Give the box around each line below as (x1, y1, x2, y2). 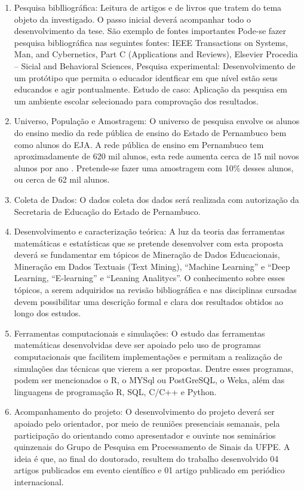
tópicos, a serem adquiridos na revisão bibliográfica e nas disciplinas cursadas (14, 283, 297, 296)
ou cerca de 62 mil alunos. (14, 173, 110, 186)
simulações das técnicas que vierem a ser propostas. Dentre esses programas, (14, 362, 294, 374)
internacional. (14, 475, 64, 488)
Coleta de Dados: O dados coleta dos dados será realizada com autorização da (14, 193, 299, 205)
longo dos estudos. (14, 307, 81, 319)
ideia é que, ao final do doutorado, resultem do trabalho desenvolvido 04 (14, 452, 279, 464)
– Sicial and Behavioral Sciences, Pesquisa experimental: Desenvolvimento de (14, 59, 296, 72)
